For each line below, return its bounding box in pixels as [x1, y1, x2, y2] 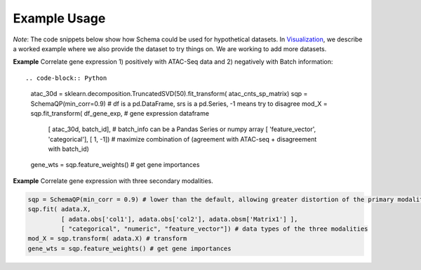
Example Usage [13, 11, 106, 26]
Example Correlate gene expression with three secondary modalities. [13, 176, 213, 185]
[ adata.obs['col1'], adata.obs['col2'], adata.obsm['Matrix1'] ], [60, 215, 298, 223]
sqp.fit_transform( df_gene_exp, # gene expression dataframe [30, 109, 210, 117]
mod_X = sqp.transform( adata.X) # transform [27, 235, 187, 243]
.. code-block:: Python [25, 74, 107, 82]
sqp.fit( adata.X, [27, 205, 91, 213]
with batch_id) [48, 144, 89, 154]
